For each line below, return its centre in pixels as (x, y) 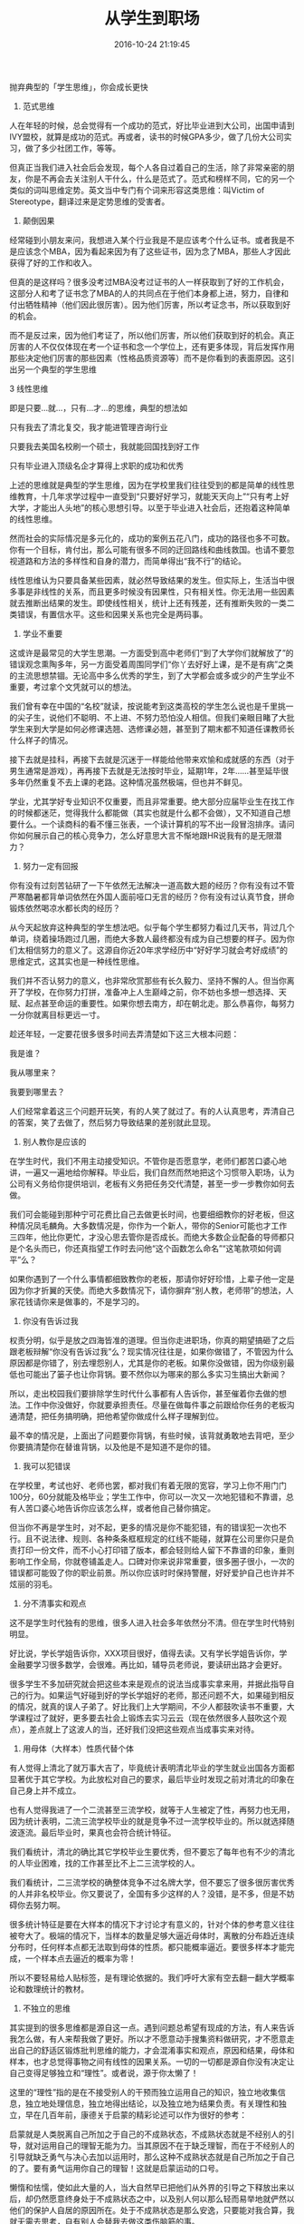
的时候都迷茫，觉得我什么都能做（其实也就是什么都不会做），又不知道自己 (146, 812)
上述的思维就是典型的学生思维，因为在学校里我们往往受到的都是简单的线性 (148, 485)
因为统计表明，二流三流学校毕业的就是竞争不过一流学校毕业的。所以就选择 (148, 1821)
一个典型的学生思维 (61, 369)
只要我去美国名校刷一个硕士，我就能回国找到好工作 (104, 446)
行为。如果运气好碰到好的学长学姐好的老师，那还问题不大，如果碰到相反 (160, 1695)
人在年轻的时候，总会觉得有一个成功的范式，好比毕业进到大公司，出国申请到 (152, 125)
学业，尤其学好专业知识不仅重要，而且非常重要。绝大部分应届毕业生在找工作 (152, 801)
